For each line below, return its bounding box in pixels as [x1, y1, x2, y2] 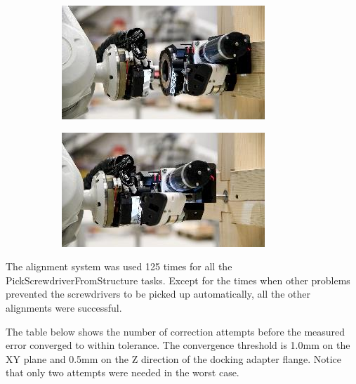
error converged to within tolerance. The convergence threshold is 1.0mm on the [6, 338, 350, 352]
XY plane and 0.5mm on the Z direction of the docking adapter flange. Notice [6, 351, 342, 366]
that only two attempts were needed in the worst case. [6, 365, 239, 380]
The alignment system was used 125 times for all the [6, 259, 232, 274]
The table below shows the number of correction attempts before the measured [6, 324, 345, 338]
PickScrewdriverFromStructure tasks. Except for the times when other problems [6, 272, 350, 287]
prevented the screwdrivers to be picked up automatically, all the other [6, 286, 310, 301]
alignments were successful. [6, 300, 122, 315]
